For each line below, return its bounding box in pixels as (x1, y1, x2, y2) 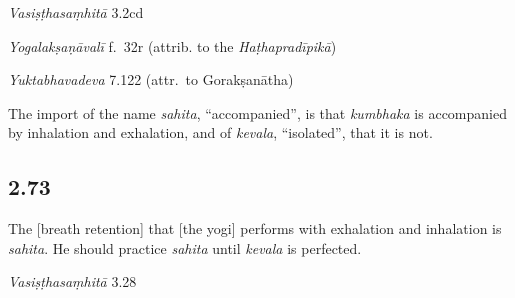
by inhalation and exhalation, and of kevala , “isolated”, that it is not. (8, 122, 433, 143)
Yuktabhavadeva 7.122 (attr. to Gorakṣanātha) (8, 69, 294, 90)
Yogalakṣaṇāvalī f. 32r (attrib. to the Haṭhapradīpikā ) (8, 35, 337, 56)
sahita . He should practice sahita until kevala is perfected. (8, 237, 362, 258)
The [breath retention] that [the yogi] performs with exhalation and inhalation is (8, 218, 502, 239)
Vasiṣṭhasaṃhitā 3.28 (8, 271, 137, 292)
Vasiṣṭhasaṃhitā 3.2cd (8, 2, 144, 22)
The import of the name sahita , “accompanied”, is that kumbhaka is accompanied (8, 102, 507, 123)
